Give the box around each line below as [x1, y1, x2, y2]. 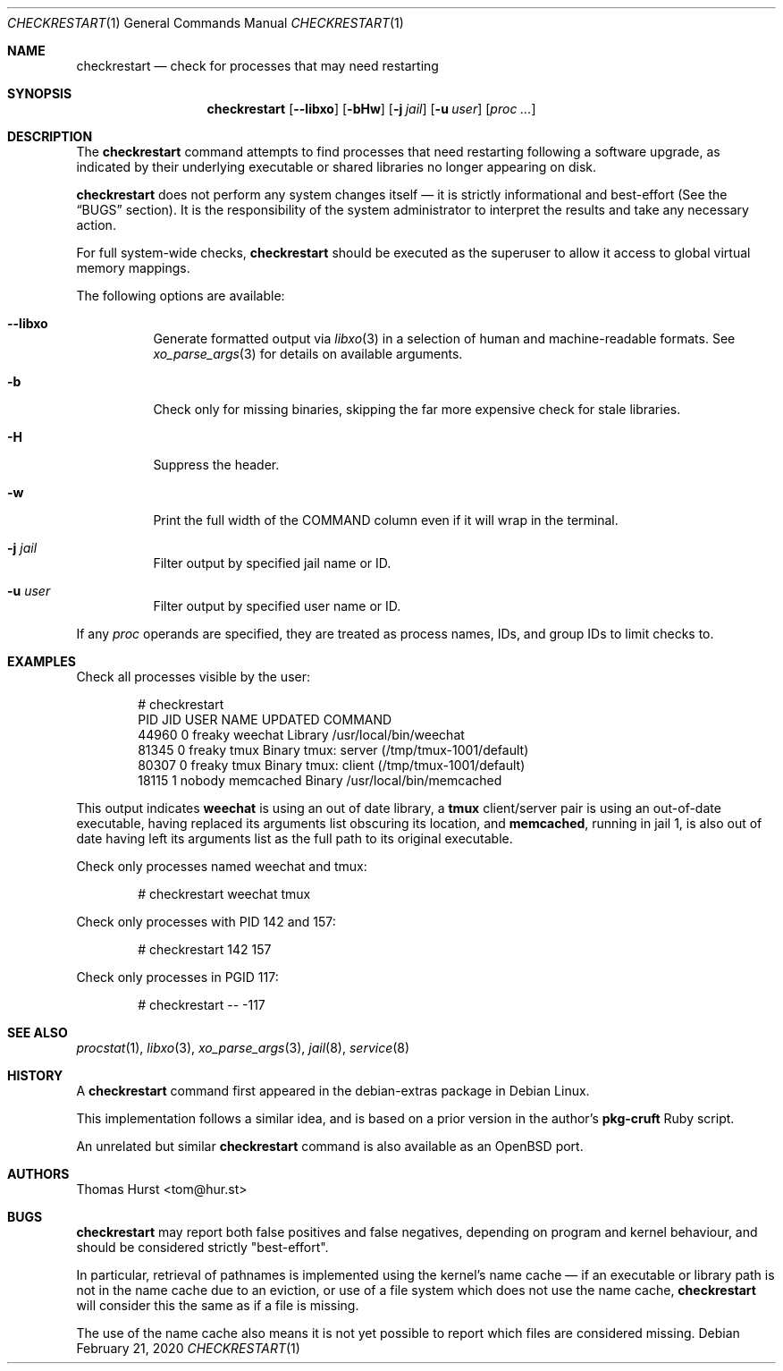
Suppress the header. [153, 457, 280, 472]
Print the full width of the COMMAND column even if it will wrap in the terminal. [153, 512, 619, 528]
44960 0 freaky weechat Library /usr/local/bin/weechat [138, 727, 465, 742]
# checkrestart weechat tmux [138, 886, 311, 901]
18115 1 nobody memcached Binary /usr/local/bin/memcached [138, 773, 502, 788]
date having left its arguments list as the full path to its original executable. [76, 831, 513, 846]
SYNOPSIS [7, 86, 72, 101]
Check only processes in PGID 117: [76, 969, 279, 985]
